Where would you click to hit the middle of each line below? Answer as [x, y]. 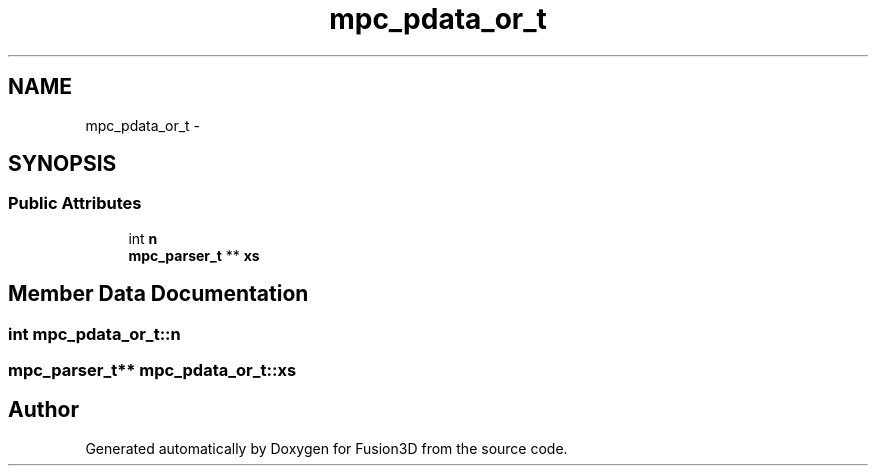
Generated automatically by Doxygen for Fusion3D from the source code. [326, 448]
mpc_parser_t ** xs [194, 255]
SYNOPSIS [62, 164]
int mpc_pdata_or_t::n [94, 333]
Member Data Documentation [158, 294]
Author [43, 410]
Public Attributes [75, 203]
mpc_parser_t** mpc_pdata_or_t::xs [152, 370]
